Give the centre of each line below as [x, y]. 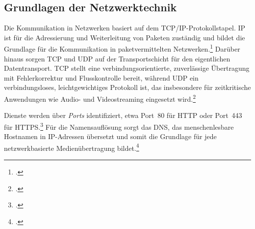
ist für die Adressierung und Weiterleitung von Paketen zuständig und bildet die [125, 37]
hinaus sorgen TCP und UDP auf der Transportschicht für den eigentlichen [117, 58]
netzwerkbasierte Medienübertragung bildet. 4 [72, 147]
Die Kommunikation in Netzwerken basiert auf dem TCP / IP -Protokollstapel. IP [125, 28]
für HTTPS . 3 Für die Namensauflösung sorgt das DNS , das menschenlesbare [119, 126]
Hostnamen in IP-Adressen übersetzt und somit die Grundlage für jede [110, 136]
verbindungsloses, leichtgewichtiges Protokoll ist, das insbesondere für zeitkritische [127, 87]
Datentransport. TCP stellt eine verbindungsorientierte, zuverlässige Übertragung [127, 68]
